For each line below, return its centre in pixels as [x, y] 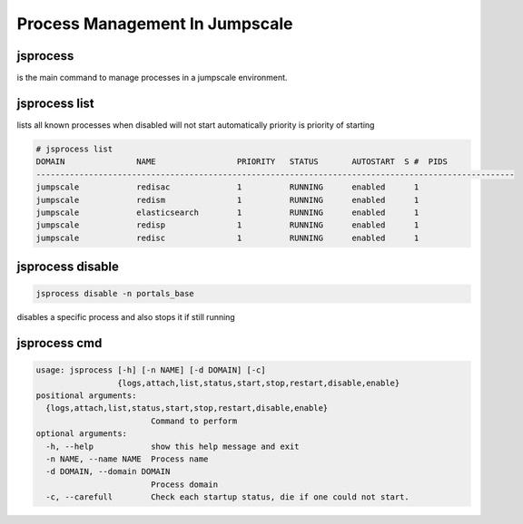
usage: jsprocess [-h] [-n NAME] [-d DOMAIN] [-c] [151, 370]
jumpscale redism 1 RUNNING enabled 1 [227, 200]
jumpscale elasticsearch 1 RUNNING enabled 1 [227, 212]
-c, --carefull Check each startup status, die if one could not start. [228, 497]
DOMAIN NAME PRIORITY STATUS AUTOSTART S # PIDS [242, 162]
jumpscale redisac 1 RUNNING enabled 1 [227, 187]
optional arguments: [81, 434]
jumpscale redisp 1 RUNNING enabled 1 [227, 225]
